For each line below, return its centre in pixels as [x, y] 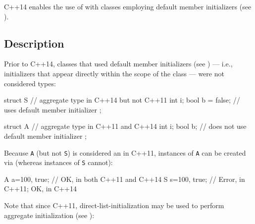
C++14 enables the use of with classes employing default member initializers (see [128, 6]
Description [34, 43]
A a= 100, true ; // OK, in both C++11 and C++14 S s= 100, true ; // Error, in [125, 179]
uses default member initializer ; [53, 109]
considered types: [30, 83]
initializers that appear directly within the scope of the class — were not [114, 73]
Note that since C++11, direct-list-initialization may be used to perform [114, 205]
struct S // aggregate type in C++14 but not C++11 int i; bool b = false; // [122, 100]
